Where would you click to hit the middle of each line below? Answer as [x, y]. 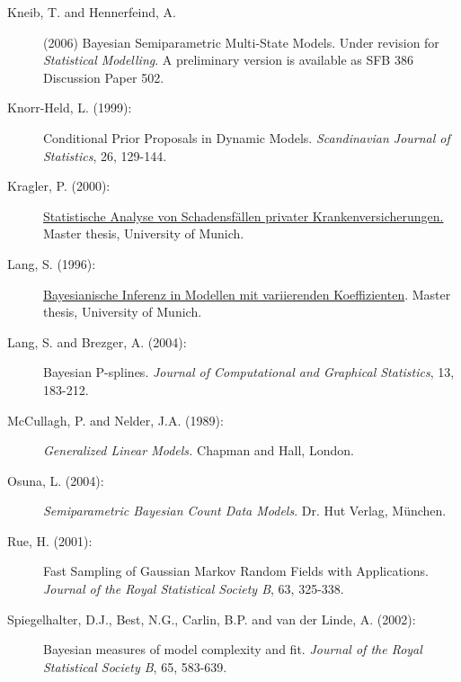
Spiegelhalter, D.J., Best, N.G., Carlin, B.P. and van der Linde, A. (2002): [212, 619]
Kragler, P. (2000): [59, 186]
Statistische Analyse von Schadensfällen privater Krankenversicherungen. [244, 215]
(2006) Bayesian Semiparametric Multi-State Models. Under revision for [241, 42]
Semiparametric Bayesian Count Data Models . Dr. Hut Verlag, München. [245, 511]
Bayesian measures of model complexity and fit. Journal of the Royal [233, 649]
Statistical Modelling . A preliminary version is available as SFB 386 [228, 60]
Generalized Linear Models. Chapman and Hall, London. [199, 450]
